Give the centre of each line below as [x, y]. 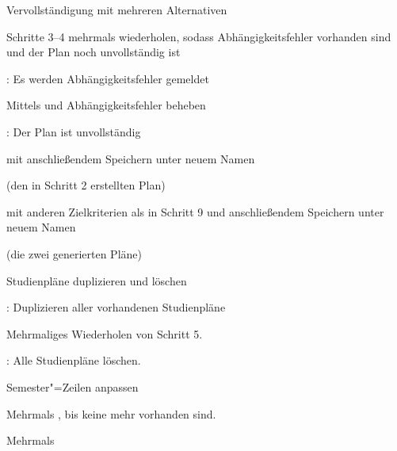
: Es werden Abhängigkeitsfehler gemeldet [108, 78]
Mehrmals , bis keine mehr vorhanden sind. [111, 413]
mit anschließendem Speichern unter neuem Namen [131, 158]
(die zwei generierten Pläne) [74, 253]
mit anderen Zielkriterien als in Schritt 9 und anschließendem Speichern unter [195, 211]
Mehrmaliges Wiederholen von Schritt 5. [105, 333]
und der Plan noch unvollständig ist [94, 52]
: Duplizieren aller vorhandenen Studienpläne [116, 307]
